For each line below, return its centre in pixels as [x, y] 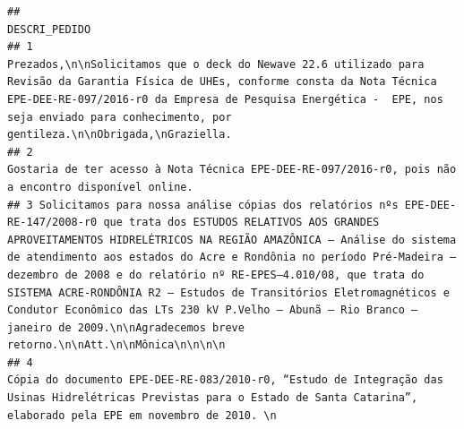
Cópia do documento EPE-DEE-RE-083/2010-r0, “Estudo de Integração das [225, 380]
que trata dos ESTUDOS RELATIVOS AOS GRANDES [241, 223]
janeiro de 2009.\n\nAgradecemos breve [126, 327]
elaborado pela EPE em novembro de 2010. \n [142, 415]
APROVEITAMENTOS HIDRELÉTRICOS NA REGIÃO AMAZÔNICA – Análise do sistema [232, 240]
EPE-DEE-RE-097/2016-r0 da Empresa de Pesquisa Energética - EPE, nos [225, 99]
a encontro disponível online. [100, 187]
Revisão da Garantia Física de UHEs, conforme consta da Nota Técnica [222, 82]
